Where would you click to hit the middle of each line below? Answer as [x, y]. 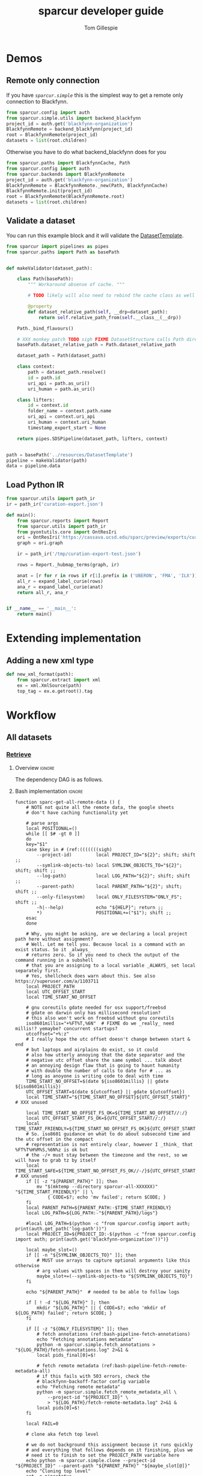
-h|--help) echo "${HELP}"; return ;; [100, 907]
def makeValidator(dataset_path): [50, 268]
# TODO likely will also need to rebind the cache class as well [112, 296]
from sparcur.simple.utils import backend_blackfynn [74, 118]
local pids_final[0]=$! [66, 1355]
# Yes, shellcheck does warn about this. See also [91, 976]
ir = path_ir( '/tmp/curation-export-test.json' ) [79, 554]
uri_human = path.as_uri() [62, 389]
